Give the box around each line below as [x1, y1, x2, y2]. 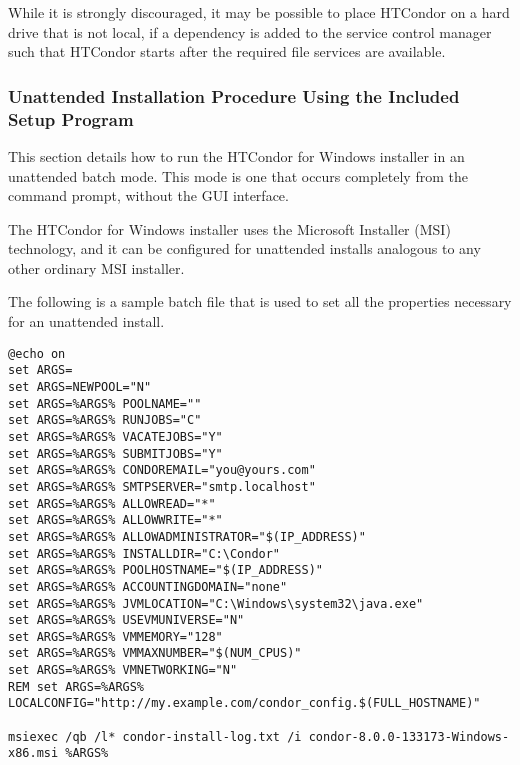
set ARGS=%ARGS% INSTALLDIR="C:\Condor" [8, 546, 281, 561]
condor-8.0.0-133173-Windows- [308, 729, 510, 744]
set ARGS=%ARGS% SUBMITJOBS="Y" [8, 446, 223, 461]
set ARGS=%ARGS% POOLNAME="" [8, 396, 202, 411]
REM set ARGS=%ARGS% [8, 679, 145, 694]
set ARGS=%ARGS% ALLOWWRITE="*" [8, 513, 223, 528]
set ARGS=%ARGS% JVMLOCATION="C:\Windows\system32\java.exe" [8, 596, 424, 611]
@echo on [8, 346, 66, 361]
